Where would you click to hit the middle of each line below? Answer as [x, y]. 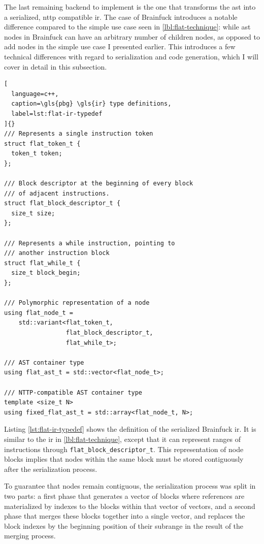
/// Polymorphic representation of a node [77, 303]
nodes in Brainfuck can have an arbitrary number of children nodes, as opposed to [132, 36]
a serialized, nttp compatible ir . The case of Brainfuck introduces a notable [121, 17]
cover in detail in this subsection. [56, 66]
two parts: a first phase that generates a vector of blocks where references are [124, 495]
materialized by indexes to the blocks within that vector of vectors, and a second [130, 506]
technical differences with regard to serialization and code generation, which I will [131, 56]
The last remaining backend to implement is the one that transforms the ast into [130, 7]
